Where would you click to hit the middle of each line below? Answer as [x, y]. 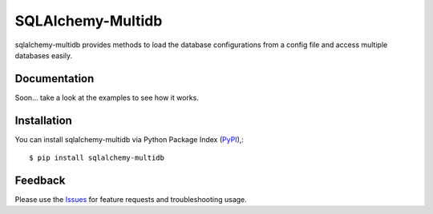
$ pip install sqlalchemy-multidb [97, 158]
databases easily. [44, 55]
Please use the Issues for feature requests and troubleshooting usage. [131, 200]
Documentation [55, 79]
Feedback [40, 180]
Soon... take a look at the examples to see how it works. [107, 97]
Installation [43, 120]
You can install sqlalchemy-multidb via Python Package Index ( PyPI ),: [129, 139]
